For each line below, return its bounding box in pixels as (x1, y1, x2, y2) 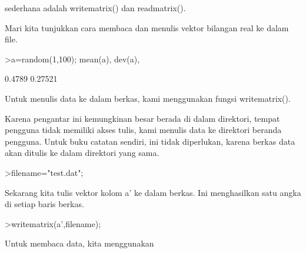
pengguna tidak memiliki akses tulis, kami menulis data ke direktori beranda (5, 124, 282, 136)
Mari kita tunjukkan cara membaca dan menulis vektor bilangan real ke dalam (5, 21, 289, 34)
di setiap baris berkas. (5, 198, 84, 210)
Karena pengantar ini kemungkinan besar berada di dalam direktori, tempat (5, 112, 280, 124)
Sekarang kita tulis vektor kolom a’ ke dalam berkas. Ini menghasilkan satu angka (5, 186, 301, 198)
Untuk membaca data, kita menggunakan (5, 237, 154, 249)
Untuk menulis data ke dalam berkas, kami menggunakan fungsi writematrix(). (5, 92, 291, 104)
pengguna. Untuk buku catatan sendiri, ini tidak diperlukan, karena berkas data (5, 135, 295, 147)
